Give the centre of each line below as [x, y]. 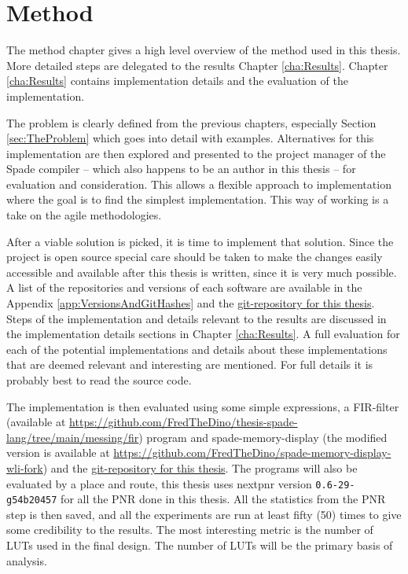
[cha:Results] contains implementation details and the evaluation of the [177, 81]
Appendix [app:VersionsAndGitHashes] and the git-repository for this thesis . [191, 303]
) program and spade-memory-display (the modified [263, 437]
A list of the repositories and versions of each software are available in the [184, 287]
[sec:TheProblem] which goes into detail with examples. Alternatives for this [190, 138]
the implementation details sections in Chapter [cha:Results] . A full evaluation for [203, 334]
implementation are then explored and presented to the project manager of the [196, 153]
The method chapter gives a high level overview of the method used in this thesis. [204, 50]
